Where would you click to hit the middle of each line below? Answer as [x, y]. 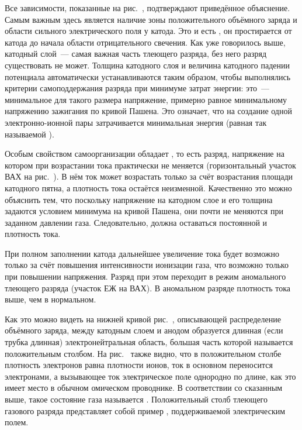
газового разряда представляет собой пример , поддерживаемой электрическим [145, 410]
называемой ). [29, 134]
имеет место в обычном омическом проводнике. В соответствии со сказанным [144, 388]
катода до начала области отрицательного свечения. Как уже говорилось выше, [145, 42]
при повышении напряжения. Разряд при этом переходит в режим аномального [145, 276]
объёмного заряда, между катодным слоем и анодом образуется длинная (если [144, 330]
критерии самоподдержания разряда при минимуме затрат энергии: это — [137, 88]
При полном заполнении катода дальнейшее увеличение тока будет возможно [142, 253]
